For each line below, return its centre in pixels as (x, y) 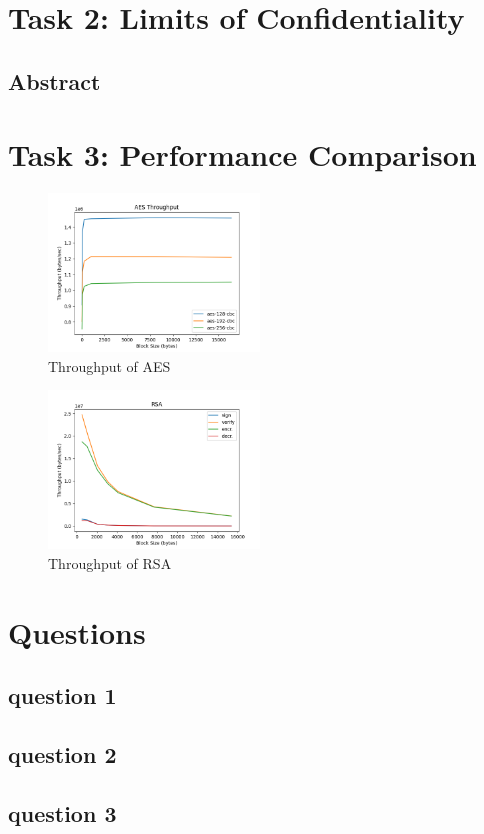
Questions (77, 631)
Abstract (54, 80)
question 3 (62, 812)
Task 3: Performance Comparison (242, 154)
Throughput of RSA (110, 563)
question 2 (62, 754)
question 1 (62, 695)
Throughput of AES (109, 365)
